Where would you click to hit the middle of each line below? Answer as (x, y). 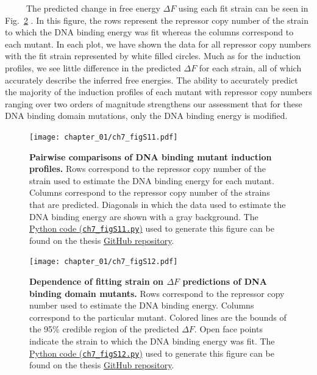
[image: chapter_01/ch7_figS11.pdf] (104, 137)
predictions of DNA (225, 281)
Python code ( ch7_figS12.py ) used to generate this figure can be (152, 353)
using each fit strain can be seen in (243, 8)
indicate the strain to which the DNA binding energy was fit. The (152, 341)
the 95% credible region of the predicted (104, 329)
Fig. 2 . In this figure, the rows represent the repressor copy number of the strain (157, 20)
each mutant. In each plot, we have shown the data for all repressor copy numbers (158, 44)
